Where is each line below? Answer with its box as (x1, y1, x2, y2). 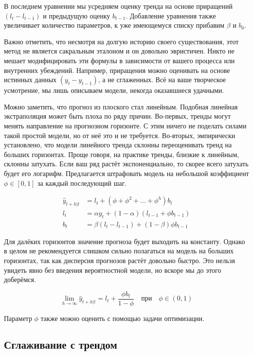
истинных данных (4, 74, 57, 85)
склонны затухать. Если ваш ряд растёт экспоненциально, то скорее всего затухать (4, 159, 249, 169)
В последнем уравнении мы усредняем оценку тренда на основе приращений (4, 1, 233, 11)
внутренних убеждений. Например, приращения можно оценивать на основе (4, 65, 230, 75)
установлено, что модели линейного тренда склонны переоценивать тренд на (4, 140, 232, 150)
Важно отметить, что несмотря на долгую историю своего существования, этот (4, 36, 239, 46)
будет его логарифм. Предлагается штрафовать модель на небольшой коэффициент (4, 168, 249, 178)
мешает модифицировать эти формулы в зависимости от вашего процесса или (4, 55, 235, 65)
